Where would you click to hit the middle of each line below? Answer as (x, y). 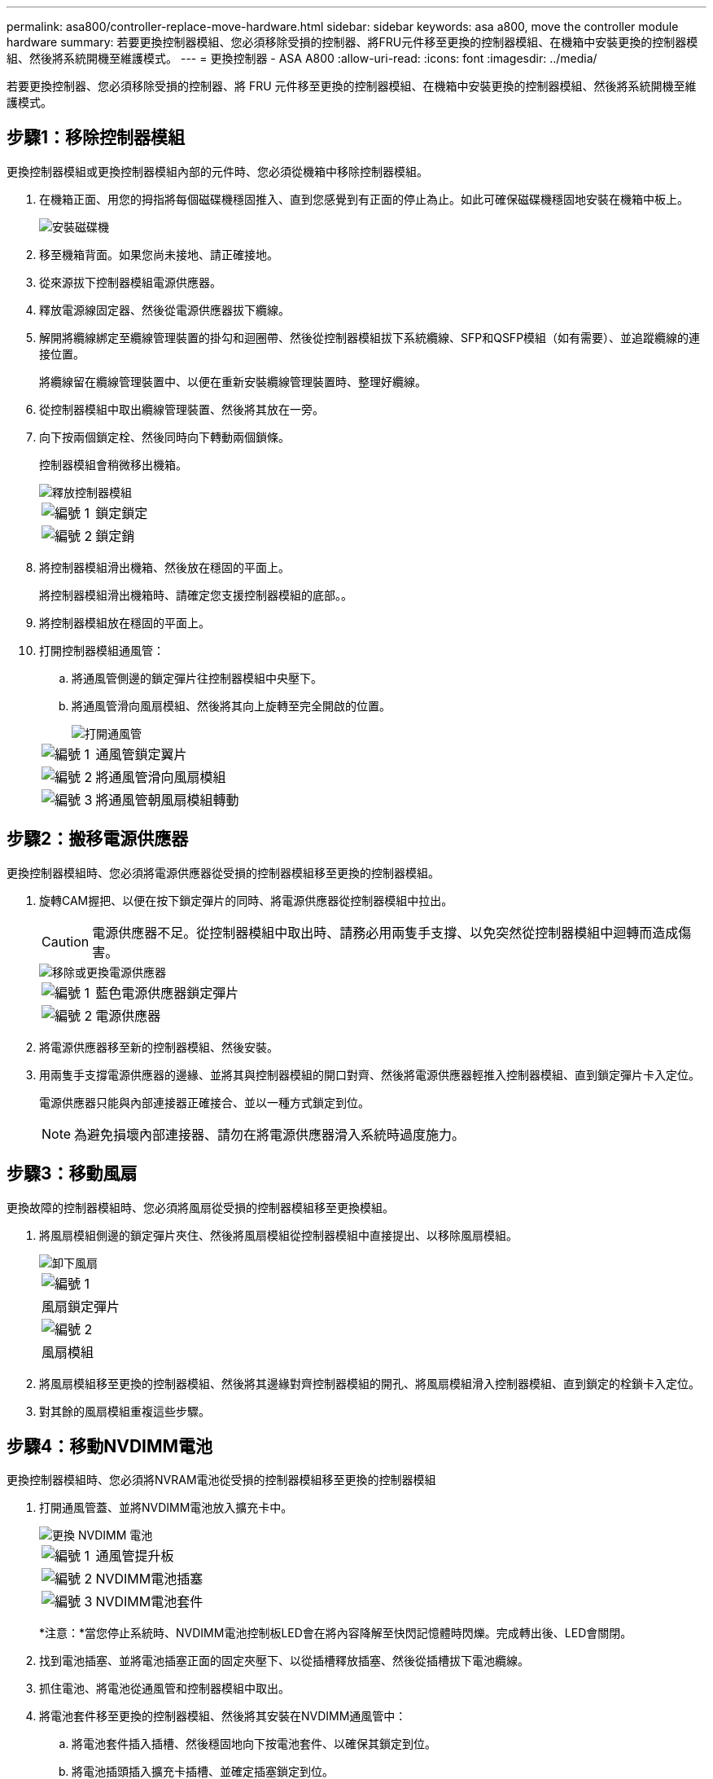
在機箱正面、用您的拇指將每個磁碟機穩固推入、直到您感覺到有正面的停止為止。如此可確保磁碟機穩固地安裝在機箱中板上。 (364, 199)
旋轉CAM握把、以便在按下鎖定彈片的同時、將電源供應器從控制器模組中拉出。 (246, 900)
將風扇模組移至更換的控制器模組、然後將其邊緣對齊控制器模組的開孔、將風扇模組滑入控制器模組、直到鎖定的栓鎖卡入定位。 (370, 1383)
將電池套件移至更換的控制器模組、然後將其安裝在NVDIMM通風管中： (223, 1716)
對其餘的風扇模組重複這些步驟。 (125, 1411)
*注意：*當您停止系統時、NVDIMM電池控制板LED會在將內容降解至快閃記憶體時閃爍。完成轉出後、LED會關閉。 (336, 1633)
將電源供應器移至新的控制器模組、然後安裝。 (159, 1047)
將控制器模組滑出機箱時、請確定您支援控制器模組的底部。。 (196, 595)
